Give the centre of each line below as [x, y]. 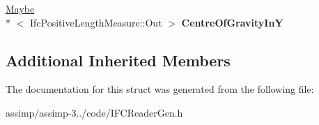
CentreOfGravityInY [232, 22]
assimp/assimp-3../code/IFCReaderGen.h [94, 112]
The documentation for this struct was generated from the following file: [160, 89]
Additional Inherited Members [118, 60]
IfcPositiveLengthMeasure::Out [96, 22]
